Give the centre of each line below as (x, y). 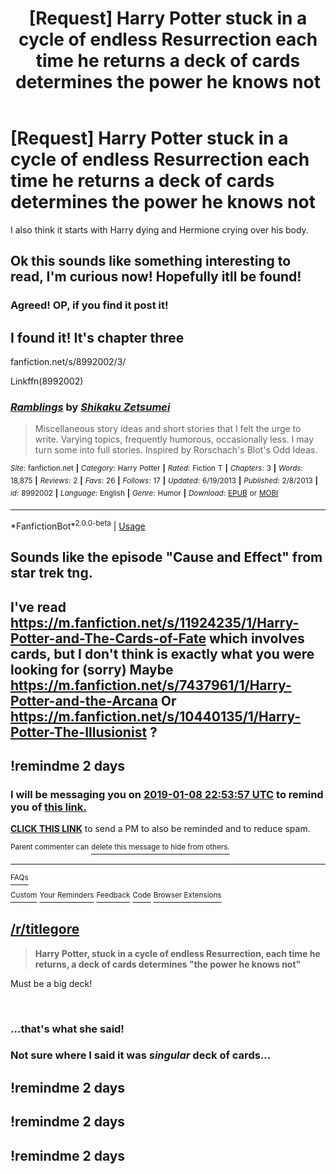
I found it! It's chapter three (97, 337)
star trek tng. (51, 573)
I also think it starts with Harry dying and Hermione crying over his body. (159, 229)
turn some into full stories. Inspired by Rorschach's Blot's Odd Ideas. (176, 450)
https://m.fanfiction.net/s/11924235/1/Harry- (155, 622)
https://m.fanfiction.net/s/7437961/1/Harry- (151, 685)
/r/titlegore (45, 929)
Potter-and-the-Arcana (84, 700)
